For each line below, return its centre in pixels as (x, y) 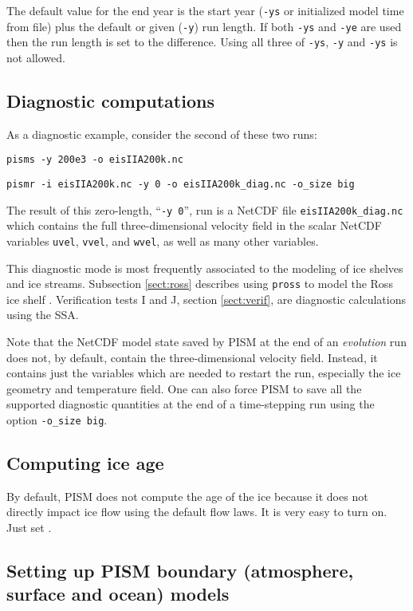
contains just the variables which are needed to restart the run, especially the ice (204, 373)
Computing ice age (85, 463)
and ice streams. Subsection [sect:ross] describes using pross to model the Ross (200, 284)
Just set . (29, 528)
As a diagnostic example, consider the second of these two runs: (162, 134)
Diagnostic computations (110, 100)
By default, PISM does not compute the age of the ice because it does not (187, 496)
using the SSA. (43, 315)
